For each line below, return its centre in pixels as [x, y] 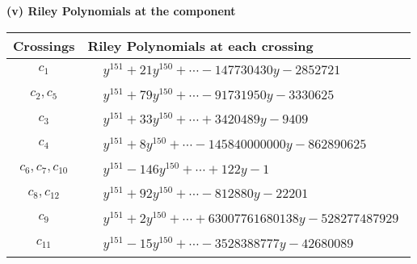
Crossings [44, 45]
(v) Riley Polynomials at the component [121, 10]
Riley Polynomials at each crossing [200, 45]
